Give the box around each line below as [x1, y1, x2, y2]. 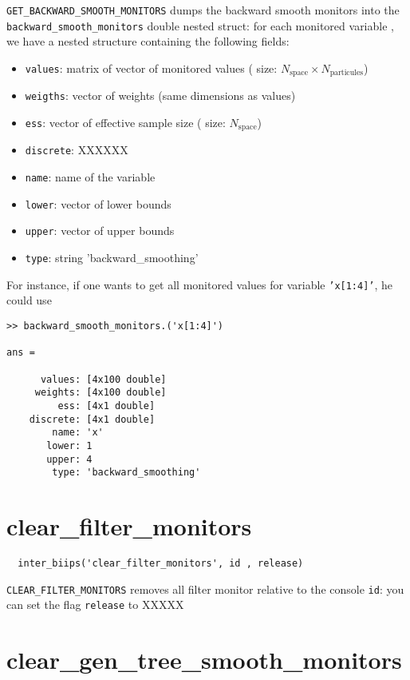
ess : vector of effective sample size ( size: [25, 114, 226, 131]
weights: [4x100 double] [34, 387, 167, 399]
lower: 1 [46, 439, 93, 451]
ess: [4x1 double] [57, 400, 156, 412]
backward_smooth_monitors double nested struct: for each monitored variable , [6, 17, 394, 34]
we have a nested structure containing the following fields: [6, 33, 290, 50]
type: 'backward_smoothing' [52, 467, 201, 479]
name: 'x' [52, 427, 104, 439]
